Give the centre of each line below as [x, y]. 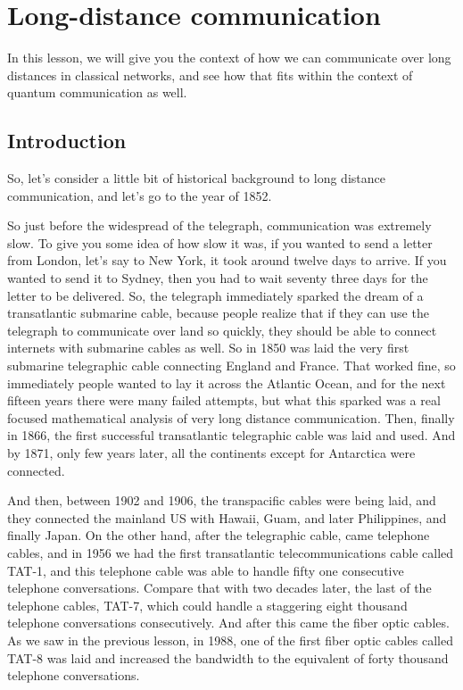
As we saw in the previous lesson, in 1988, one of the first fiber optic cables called [230, 640]
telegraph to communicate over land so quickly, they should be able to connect [222, 330]
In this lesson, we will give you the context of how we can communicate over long [229, 58]
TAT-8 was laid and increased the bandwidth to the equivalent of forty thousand [228, 657]
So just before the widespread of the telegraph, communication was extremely [219, 225]
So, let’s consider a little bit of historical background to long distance [196, 178]
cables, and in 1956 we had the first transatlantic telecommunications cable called [231, 552]
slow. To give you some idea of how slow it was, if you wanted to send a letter [220, 242]
